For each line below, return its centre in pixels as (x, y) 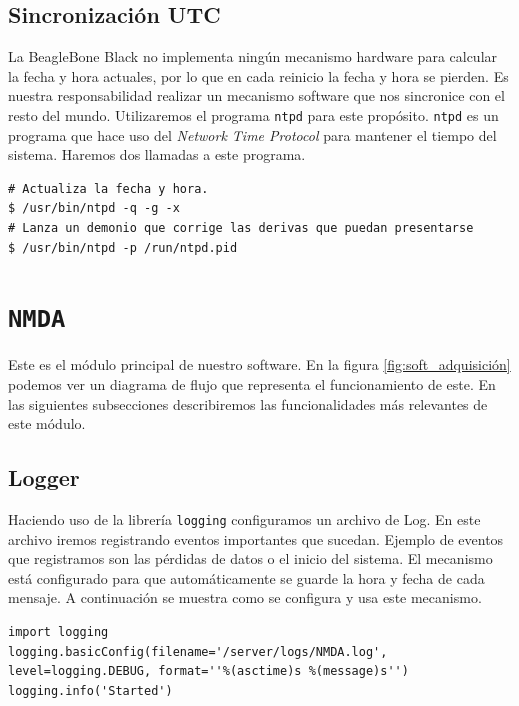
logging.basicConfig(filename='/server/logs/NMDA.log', (198, 651)
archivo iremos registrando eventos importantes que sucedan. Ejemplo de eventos (256, 538)
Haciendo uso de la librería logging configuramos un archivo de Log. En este (244, 519)
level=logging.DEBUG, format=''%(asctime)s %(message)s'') (208, 671)
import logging (58, 632)
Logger (44, 477)
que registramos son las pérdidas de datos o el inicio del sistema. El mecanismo (250, 558)
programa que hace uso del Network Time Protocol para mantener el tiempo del (252, 134)
